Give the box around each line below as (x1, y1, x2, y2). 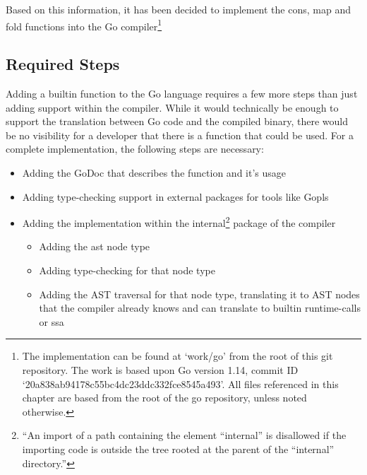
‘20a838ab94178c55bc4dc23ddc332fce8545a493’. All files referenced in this (22, 376, 339, 391)
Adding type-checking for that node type (39, 263, 215, 278)
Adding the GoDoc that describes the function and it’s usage (22, 165, 287, 180)
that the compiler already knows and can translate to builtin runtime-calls (39, 300, 361, 315)
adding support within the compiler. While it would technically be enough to (6, 100, 339, 115)
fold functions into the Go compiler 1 (6, 16, 162, 33)
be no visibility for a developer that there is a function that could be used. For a (6, 127, 354, 142)
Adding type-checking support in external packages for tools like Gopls (22, 189, 329, 204)
